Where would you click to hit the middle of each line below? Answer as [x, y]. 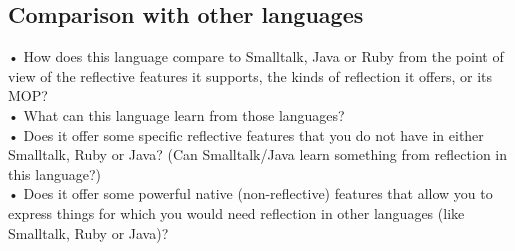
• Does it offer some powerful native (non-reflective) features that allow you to [250, 193]
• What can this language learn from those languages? [176, 114]
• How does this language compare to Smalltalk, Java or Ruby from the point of [256, 56]
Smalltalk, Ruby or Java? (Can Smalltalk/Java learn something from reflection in [257, 154]
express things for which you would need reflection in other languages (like [236, 212]
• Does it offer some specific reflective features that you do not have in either [246, 134]
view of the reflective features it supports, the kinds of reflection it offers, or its [250, 75]
